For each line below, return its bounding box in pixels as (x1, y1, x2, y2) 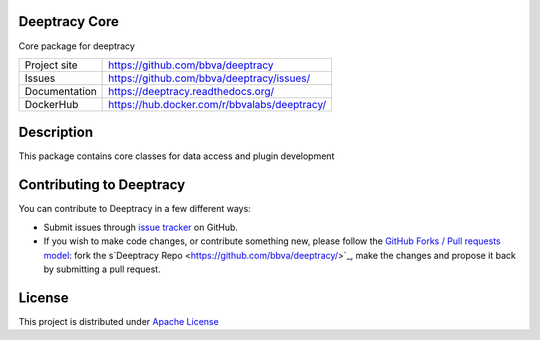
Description (18, 124, 94, 141)
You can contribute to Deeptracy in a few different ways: (18, 203, 252, 215)
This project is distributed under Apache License (18, 315, 219, 327)
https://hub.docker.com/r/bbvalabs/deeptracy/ (108, 97, 327, 111)
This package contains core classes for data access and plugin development (18, 150, 335, 162)
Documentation (24, 84, 97, 98)
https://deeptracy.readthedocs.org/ (108, 84, 275, 98)
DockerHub (24, 97, 79, 111)
